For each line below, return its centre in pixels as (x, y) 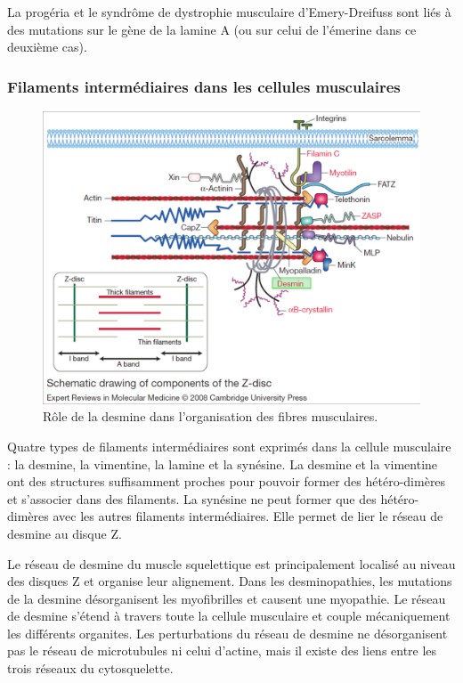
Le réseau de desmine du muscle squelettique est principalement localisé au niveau (231, 563)
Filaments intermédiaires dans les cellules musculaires (204, 86)
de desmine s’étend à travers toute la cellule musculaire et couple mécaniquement (229, 616)
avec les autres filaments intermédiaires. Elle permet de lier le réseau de (248, 516)
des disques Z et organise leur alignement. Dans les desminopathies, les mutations (230, 581)
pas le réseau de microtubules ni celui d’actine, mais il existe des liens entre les (222, 650)
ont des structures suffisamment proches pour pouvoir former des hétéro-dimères (227, 481)
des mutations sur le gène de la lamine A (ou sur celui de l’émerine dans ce (212, 29)
